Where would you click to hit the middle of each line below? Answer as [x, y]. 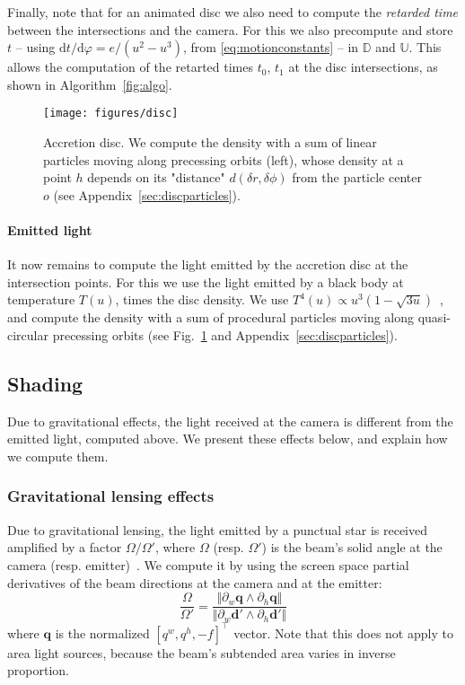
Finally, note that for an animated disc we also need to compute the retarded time [233, 12]
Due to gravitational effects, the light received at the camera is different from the [230, 421]
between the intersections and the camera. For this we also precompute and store [230, 29]
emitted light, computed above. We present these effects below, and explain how [228, 439]
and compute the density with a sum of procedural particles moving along [211, 317]
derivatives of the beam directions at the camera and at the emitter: [195, 582]
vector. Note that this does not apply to [343, 632]
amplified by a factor [65, 547]
